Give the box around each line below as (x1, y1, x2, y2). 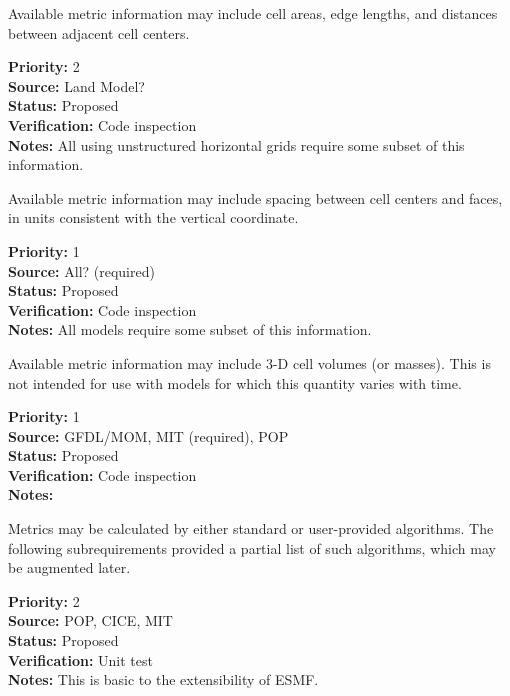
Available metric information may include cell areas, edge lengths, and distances (8, 3, 498, 23)
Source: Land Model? (8, 75, 145, 96)
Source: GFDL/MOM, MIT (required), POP (8, 425, 289, 446)
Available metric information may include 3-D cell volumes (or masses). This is (8, 352, 491, 373)
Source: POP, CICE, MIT (8, 610, 173, 631)
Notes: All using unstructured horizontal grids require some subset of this (8, 134, 465, 155)
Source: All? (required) (8, 260, 155, 281)
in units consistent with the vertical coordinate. (8, 207, 299, 228)
